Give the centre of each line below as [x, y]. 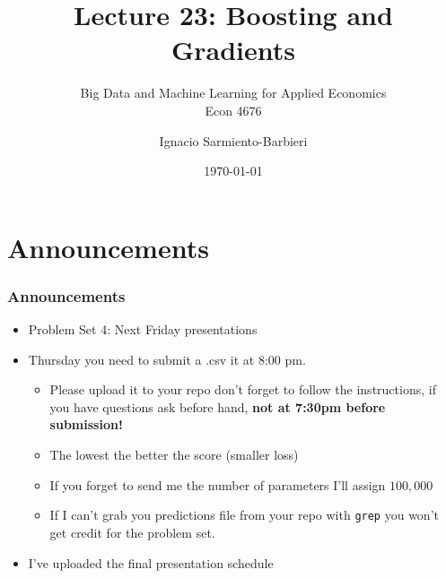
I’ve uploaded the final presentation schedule [151, 562]
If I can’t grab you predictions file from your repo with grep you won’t [244, 515]
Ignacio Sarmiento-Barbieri [233, 140]
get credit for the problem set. [132, 532]
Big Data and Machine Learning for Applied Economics [233, 93]
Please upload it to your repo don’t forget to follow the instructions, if [243, 389]
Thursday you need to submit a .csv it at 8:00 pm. [167, 359]
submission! [86, 424]
